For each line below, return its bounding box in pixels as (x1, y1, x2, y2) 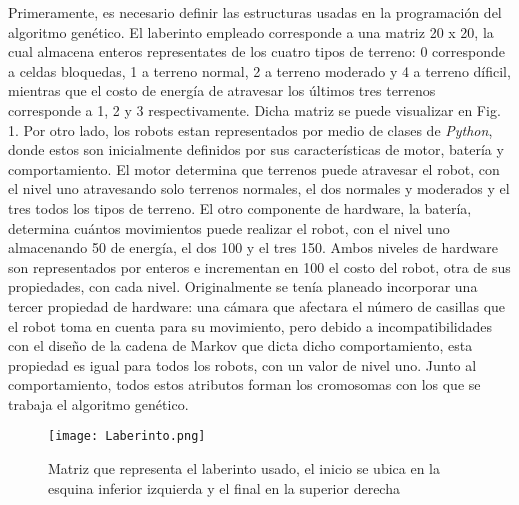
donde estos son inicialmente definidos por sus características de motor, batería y (8, 139, 504, 160)
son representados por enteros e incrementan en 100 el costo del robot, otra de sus (8, 256, 511, 277)
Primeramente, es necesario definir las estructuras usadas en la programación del (8, 2, 502, 22)
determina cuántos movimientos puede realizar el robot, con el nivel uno (8, 217, 450, 238)
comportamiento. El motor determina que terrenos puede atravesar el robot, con (8, 158, 500, 179)
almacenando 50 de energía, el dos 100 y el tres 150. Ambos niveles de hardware (8, 237, 499, 258)
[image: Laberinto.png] (48, 429, 206, 444)
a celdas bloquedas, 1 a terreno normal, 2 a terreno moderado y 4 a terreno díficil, (8, 60, 511, 81)
